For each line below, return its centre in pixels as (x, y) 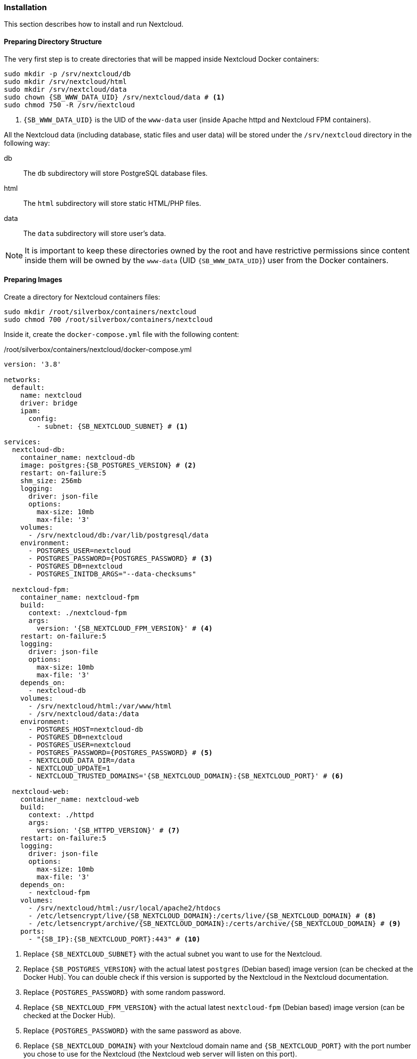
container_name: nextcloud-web (80, 799)
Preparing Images (33, 280)
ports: (33, 931)
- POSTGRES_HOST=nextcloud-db (86, 729)
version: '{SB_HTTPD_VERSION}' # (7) (108, 830)
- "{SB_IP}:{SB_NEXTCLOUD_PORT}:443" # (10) (114, 939)
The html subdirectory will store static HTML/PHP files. (112, 203)
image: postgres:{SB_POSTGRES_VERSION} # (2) (108, 465)
